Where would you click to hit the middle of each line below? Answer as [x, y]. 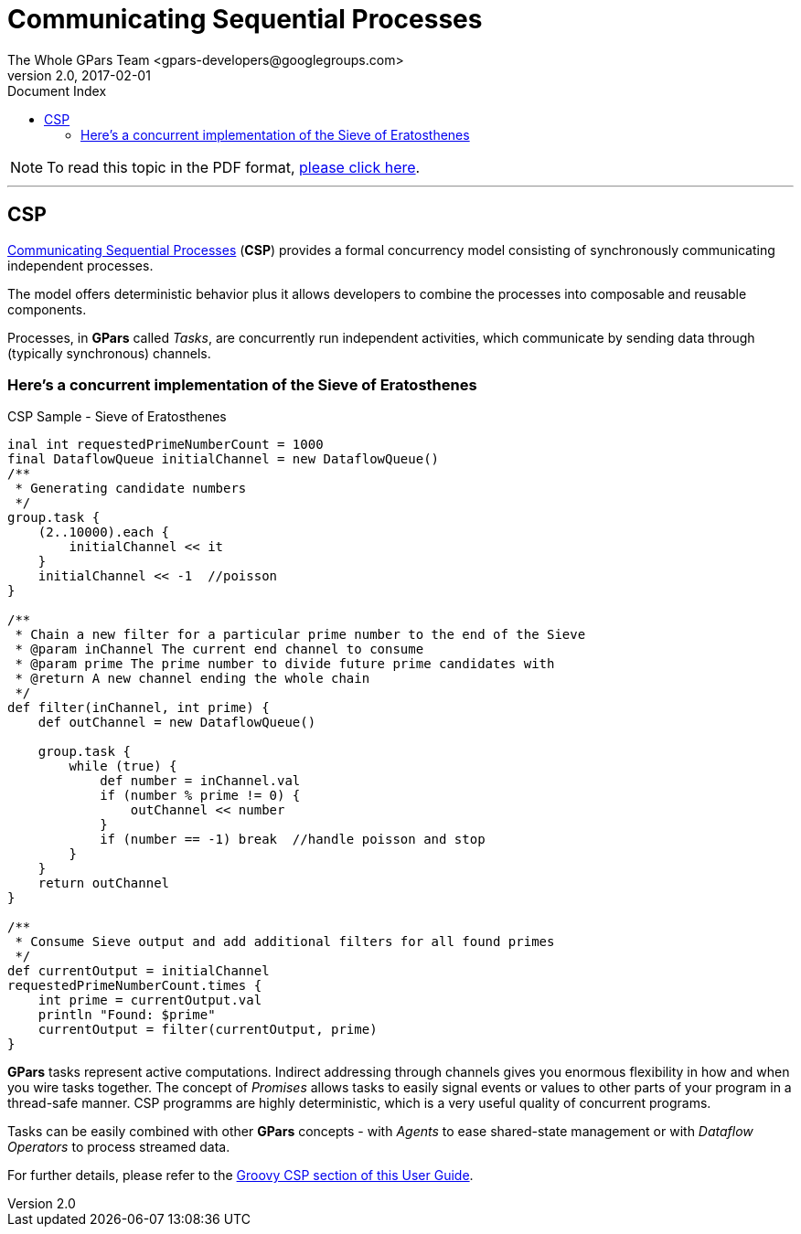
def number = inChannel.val [200, 781]
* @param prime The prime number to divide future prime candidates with [285, 664]
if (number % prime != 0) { [200, 796]
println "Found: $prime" [127, 1015]
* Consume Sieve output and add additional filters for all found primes [285, 942]
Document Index [57, 90]
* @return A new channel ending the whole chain [192, 679]
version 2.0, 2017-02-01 [79, 75]
